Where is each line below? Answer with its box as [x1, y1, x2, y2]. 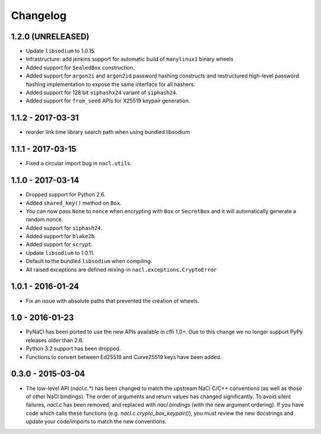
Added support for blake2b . [26, 233, 96, 240]
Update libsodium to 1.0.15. [26, 48, 96, 55]
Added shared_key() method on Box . [26, 199, 122, 207]
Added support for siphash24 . [26, 224, 102, 232]
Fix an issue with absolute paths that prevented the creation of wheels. [26, 297, 199, 304]
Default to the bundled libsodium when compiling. [26, 258, 153, 265]
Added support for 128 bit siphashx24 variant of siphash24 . [26, 89, 178, 96]
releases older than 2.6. [26, 336, 84, 344]
